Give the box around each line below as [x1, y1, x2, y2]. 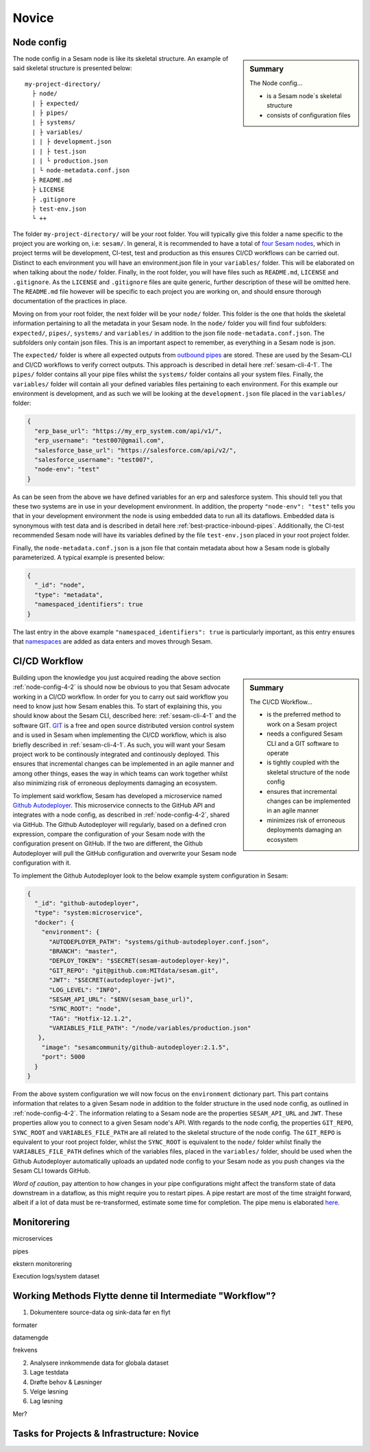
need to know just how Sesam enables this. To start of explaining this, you [12, 702, 222, 710]
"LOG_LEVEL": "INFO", [49, 985, 121, 994]
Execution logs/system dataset [12, 1272, 100, 1280]
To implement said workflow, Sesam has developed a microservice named [12, 791, 223, 799]
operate [267, 749, 289, 758]
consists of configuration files [267, 110, 351, 119]
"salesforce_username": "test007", [34, 456, 154, 463]
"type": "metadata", [34, 591, 103, 598]
